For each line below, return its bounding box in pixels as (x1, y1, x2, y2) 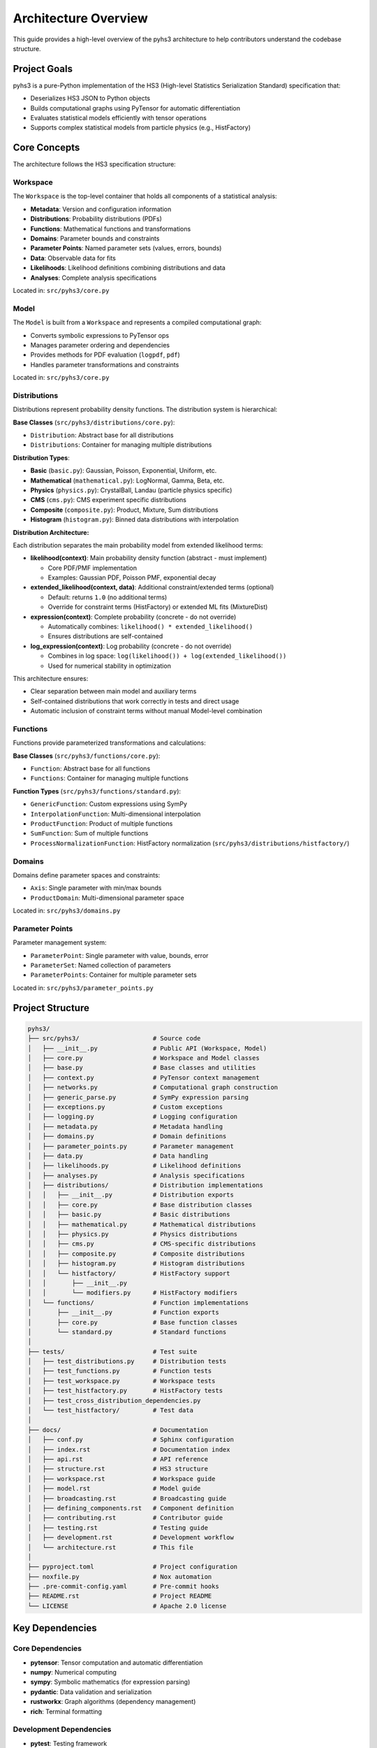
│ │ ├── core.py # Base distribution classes (27, 1201, 253, 1209)
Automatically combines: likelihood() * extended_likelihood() (47, 622, 253, 631)
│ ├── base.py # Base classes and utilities (27, 1063, 256, 1072)
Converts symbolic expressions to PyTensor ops (30, 331, 170, 339)
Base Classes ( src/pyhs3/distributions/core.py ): (13, 418, 175, 427)
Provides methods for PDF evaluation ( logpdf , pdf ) (30, 350, 181, 359)
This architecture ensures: (13, 674, 89, 682)
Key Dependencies (13, 1622, 97, 1634)
